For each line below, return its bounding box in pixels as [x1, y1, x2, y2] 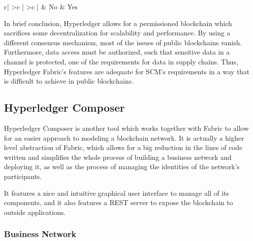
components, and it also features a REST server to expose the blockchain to [4, 197, 233, 208]
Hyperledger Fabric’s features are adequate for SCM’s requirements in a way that [4, 66, 250, 76]
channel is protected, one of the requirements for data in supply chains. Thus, [4, 56, 238, 66]
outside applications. [4, 207, 66, 217]
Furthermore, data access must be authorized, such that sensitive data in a [4, 47, 230, 57]
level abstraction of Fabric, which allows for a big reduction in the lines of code [4, 142, 243, 152]
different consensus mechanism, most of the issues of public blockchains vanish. [4, 37, 242, 47]
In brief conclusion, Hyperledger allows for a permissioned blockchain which [4, 18, 232, 28]
